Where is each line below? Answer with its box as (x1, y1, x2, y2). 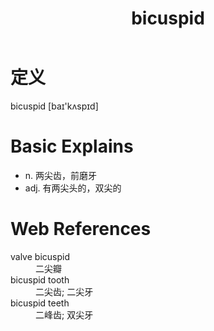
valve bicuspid (10, 250, 70, 262)
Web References (10, 218, 152, 241)
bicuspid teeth (10, 297, 70, 309)
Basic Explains (10, 135, 134, 158)
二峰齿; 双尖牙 (35, 308, 94, 321)
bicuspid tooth (10, 273, 70, 286)
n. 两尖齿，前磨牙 (24, 169, 98, 181)
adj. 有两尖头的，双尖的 (24, 182, 122, 194)
